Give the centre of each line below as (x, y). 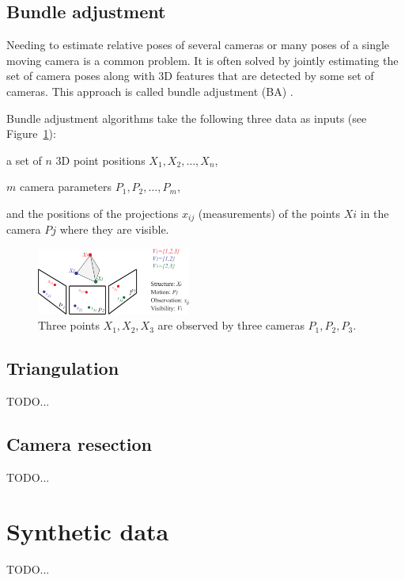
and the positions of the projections (93, 213)
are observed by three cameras (231, 325)
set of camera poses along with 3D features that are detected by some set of (190, 76)
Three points (69, 325)
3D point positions (100, 160)
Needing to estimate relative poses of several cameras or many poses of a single (198, 45)
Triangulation (63, 368)
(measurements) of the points (269, 213)
